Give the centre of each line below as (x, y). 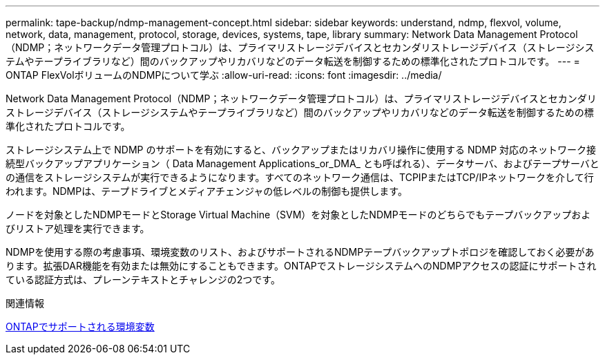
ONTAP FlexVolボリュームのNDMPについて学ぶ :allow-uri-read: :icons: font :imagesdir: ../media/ (224, 75)
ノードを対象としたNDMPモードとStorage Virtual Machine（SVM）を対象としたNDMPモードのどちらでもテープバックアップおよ (298, 215)
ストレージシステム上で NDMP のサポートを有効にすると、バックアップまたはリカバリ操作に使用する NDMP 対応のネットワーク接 (301, 150)
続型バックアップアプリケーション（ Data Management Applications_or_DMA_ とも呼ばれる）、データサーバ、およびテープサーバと (302, 163)
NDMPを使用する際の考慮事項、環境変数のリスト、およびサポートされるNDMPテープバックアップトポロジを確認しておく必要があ (300, 252)
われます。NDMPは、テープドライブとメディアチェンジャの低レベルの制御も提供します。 (207, 191)
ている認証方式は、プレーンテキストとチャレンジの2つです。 (143, 280)
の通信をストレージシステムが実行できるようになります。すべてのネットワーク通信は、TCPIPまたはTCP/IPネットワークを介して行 (300, 177)
